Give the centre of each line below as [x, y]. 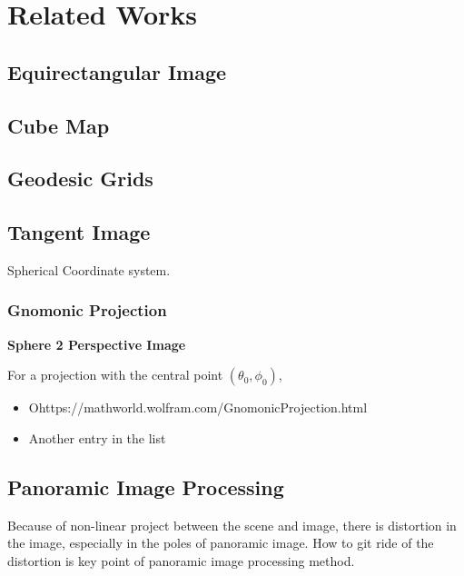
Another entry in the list [97, 437]
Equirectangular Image [117, 71]
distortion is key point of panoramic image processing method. [181, 560]
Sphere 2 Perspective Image [97, 344]
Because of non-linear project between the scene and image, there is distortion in [232, 525]
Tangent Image [79, 232]
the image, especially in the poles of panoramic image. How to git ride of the [221, 543]
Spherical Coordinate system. [89, 269]
